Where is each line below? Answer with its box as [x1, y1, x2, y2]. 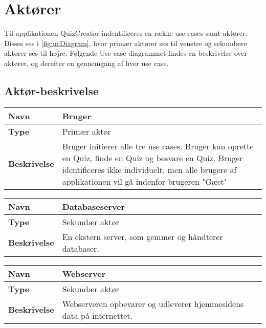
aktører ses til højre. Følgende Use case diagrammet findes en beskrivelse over [4, 48, 247, 58]
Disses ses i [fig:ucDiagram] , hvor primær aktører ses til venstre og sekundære [4, 37, 247, 48]
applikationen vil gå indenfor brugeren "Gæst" [62, 175, 227, 187]
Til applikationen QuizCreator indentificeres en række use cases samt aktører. [4, 28, 248, 38]
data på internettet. [62, 309, 133, 321]
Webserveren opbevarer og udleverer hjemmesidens [62, 297, 244, 310]
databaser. [62, 242, 99, 254]
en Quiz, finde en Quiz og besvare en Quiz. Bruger [62, 151, 243, 164]
